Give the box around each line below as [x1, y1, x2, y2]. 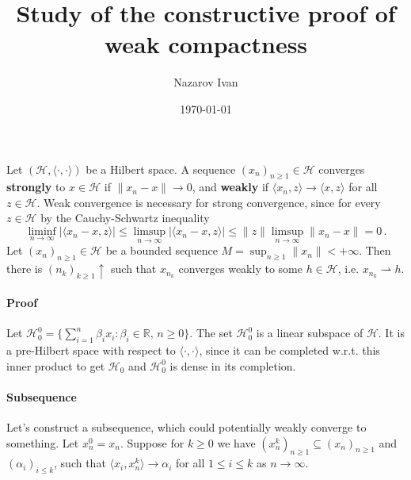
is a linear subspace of [256, 324, 363, 341]
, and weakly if [192, 179, 269, 195]
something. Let [6, 434, 79, 451]
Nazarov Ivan [173, 74, 238, 90]
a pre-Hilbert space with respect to [6, 342, 176, 359]
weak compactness [104, 28, 308, 60]
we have [217, 434, 256, 451]
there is [6, 260, 43, 277]
